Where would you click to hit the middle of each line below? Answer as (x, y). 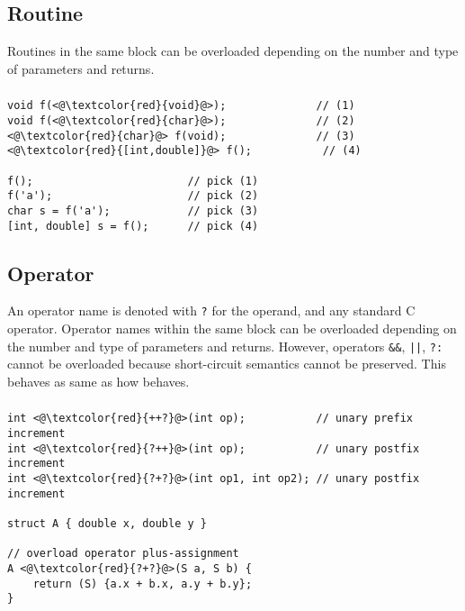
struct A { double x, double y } (107, 524)
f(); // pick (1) (133, 181)
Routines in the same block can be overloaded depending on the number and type (233, 51)
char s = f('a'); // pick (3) (133, 210)
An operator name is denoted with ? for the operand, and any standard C (211, 310)
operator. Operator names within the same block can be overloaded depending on (232, 328)
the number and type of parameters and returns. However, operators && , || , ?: (225, 346)
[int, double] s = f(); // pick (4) (133, 226)
